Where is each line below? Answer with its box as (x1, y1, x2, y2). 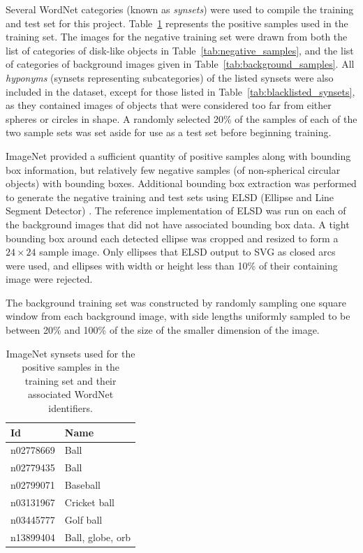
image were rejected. (6, 272, 93, 286)
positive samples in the (22, 360, 119, 374)
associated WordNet (27, 387, 114, 401)
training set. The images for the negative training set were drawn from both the (6, 29, 348, 44)
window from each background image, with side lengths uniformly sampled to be (6, 309, 350, 323)
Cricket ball (64, 495, 115, 509)
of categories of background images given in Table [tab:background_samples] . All (6, 57, 355, 71)
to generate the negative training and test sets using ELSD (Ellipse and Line (6, 189, 334, 204)
